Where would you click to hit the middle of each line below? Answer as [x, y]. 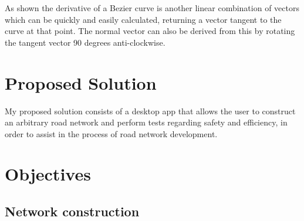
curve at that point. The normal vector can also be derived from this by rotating [150, 31]
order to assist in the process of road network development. [111, 133]
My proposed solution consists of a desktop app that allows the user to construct [150, 110]
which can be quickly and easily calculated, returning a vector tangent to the [143, 19]
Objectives [48, 174]
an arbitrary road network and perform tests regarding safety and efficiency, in [146, 122]
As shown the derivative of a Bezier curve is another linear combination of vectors [152, 8]
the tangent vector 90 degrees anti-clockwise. [85, 42]
